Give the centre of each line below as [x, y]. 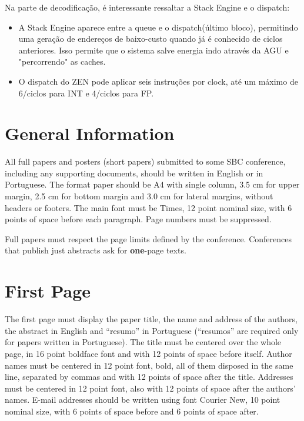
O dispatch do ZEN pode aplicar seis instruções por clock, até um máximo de [158, 81]
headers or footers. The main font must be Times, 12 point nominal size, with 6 [148, 207]
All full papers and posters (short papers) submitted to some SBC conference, [145, 161]
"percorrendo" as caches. [62, 61]
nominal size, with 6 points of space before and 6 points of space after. [132, 411]
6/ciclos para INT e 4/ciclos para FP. [86, 93]
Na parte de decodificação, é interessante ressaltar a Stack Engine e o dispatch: [147, 7]
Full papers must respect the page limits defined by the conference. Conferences [148, 238]
